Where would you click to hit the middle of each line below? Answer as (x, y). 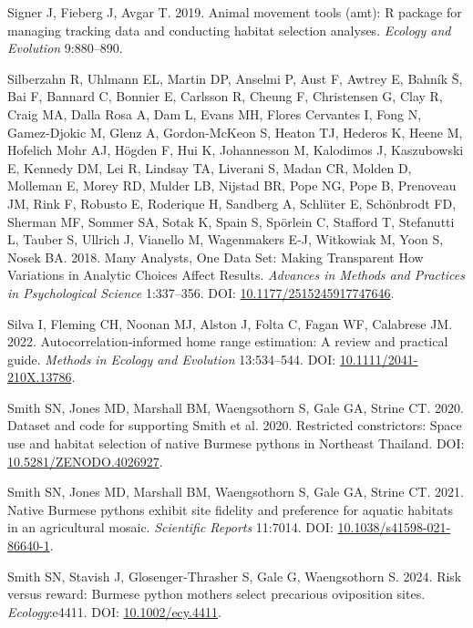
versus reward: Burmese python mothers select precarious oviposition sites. (216, 594)
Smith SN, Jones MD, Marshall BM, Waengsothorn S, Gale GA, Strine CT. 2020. (236, 407)
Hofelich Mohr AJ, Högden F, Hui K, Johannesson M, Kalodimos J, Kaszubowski (236, 150)
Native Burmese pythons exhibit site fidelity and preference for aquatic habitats (231, 509)
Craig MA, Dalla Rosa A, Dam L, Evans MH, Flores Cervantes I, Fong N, (215, 113)
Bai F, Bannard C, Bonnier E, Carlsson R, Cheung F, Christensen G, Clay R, (225, 96)
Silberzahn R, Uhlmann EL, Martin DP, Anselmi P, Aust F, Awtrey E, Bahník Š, (235, 78)
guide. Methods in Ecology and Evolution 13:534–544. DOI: (172, 359)
